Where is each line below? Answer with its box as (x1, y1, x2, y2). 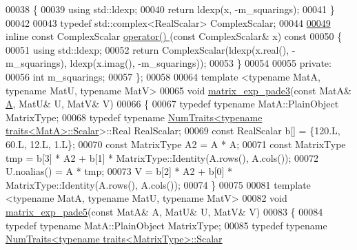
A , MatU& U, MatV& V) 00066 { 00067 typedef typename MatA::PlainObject (6, 96, 339, 111)
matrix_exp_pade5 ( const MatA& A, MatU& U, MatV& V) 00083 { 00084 (6, 204, 323, 218)
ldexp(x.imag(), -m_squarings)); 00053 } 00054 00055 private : (70, 56, 331, 70)
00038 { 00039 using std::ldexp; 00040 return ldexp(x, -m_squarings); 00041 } (6, 2, 335, 16)
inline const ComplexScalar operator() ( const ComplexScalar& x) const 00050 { (6, 29, 343, 43)
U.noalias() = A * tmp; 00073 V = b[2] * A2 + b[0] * (6, 164, 233, 178)
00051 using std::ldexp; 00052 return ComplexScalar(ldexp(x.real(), (6, 42, 289, 56)
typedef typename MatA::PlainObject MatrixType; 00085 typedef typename (6, 218, 327, 232)
